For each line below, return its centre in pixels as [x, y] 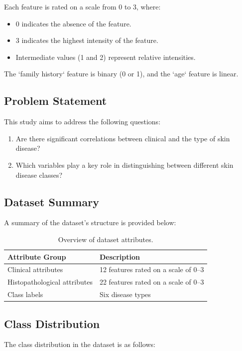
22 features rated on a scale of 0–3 [152, 282]
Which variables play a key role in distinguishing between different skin [124, 165]
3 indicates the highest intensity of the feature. [87, 40]
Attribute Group [37, 256]
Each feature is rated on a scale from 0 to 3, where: [82, 6]
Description [120, 256]
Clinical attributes [35, 269]
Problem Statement [56, 101]
